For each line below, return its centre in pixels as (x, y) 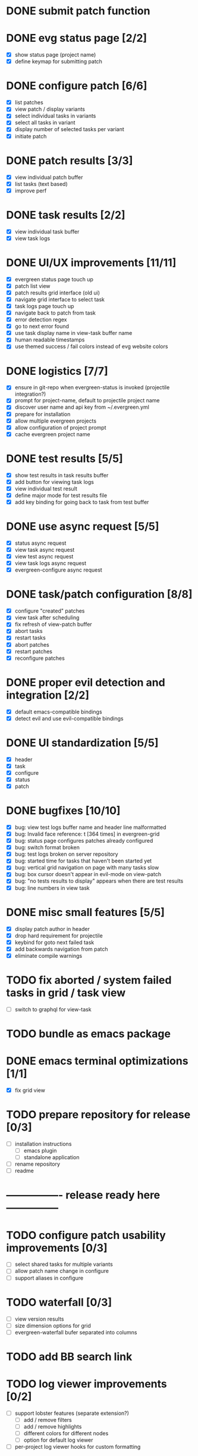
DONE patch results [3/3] (70, 161)
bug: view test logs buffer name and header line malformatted (90, 827)
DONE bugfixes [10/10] (63, 811)
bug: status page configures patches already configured (84, 841)
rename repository (37, 1164)
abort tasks (29, 631)
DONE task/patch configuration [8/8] (99, 594)
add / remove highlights (53, 1426)
